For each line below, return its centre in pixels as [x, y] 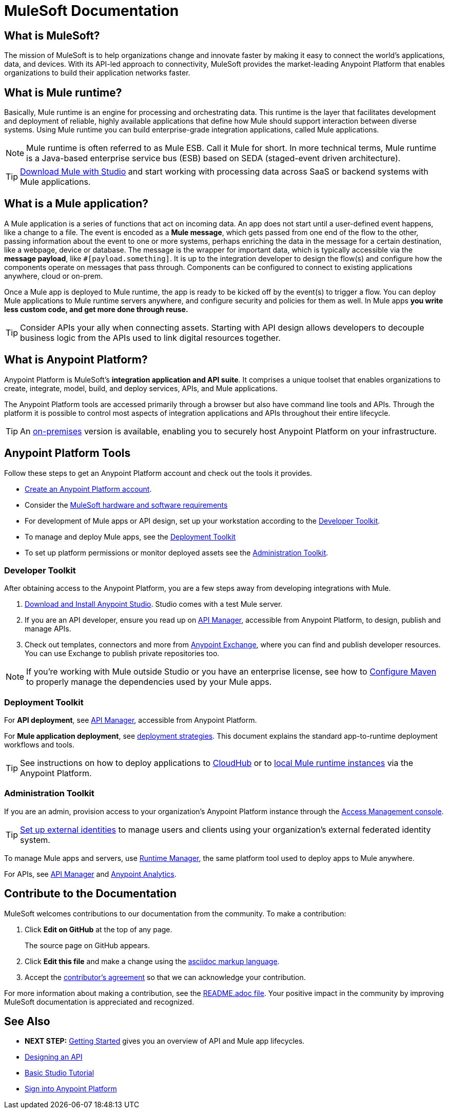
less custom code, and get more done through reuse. [96, 309]
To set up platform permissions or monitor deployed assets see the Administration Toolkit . [177, 552]
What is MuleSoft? [52, 35]
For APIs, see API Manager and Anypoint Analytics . [90, 874]
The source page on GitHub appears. [87, 945]
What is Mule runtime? [63, 92]
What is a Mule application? [76, 204]
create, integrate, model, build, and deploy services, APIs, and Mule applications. [141, 388]
